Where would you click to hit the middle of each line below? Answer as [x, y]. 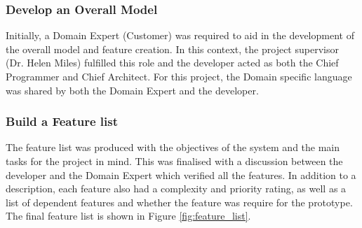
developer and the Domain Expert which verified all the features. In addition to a [181, 174]
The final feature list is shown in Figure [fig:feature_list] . [128, 216]
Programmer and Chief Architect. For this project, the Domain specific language [179, 76]
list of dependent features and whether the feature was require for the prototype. [179, 202]
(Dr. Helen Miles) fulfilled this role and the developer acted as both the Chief [172, 63]
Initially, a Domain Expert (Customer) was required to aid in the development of [180, 35]
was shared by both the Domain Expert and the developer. [132, 90]
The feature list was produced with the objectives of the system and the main [173, 147]
